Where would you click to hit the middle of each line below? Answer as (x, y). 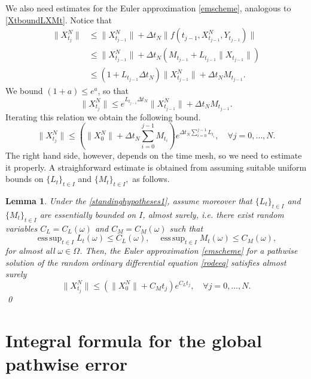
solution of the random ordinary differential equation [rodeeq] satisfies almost (146, 262)
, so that (113, 91)
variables (22, 228)
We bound (24, 91)
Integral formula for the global (134, 340)
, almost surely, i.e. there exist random (213, 214)
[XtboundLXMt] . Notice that (59, 19)
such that (186, 228)
